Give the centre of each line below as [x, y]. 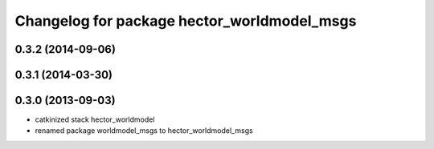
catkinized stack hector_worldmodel [95, 119]
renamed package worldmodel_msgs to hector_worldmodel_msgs [144, 131]
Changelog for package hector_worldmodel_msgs [186, 21]
